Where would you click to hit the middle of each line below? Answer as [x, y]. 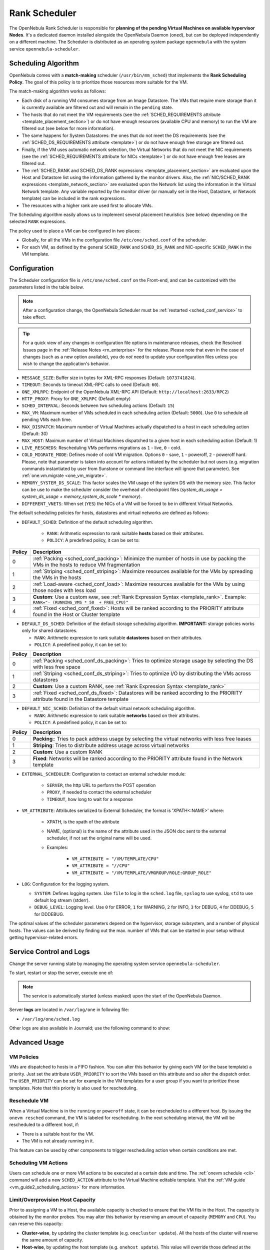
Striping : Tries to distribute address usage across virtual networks [111, 745]
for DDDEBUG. [49, 914]
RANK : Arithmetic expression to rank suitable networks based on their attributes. [117, 715]
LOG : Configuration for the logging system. [65, 884]
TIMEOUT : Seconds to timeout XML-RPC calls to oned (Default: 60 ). [91, 384]
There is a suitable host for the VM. [58, 1134]
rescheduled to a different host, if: [44, 1124]
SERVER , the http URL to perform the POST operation [101, 785]
